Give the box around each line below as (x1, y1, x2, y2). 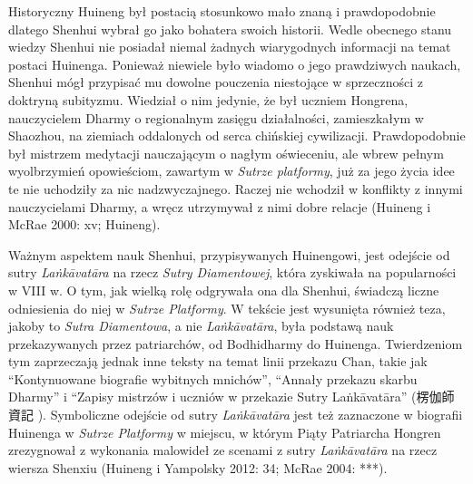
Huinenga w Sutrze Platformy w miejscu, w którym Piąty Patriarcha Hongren (8, 422, 441, 441)
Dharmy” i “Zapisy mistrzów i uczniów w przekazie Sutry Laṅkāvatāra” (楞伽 (8, 387, 442, 406)
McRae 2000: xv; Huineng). (8, 215, 161, 234)
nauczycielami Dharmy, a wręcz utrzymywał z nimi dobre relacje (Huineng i (8, 197, 431, 216)
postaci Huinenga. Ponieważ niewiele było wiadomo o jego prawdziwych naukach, (8, 54, 461, 73)
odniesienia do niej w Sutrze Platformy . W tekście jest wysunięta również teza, (8, 298, 446, 317)
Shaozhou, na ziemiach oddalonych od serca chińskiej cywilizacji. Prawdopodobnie (8, 126, 466, 145)
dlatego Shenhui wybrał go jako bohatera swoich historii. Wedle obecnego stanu (8, 19, 452, 38)
